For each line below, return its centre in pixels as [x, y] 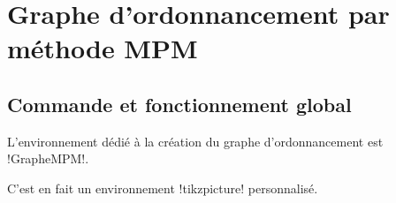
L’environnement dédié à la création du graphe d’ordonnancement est [195, 141]
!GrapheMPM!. [48, 158]
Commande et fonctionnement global [179, 104]
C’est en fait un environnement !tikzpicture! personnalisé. [163, 188]
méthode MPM [103, 48]
